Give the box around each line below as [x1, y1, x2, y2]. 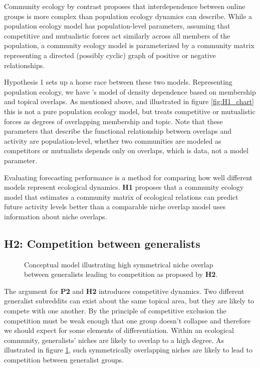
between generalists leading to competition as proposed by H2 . [24, 269, 218, 279]
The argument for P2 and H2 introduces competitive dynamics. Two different [4, 285, 244, 296]
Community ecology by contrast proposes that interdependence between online [4, 1, 245, 11]
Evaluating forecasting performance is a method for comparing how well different [4, 172, 253, 182]
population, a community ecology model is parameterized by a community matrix [4, 40, 254, 51]
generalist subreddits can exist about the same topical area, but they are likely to [4, 295, 254, 306]
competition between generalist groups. [4, 354, 124, 365]
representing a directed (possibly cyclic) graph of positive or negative [4, 50, 216, 60]
